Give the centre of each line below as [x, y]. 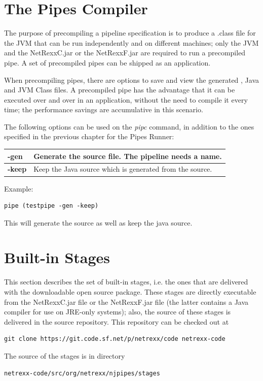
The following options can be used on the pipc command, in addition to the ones [129, 126]
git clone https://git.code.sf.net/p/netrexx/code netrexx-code [115, 339]
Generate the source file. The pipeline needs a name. [128, 156]
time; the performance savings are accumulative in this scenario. [104, 109]
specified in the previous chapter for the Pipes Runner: [89, 136]
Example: [19, 188]
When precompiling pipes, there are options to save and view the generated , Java [132, 80]
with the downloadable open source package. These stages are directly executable [130, 292]
